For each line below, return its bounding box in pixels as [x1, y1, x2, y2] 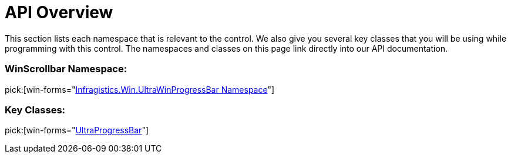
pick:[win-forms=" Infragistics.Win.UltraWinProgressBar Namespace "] [5, 84, 275, 95]
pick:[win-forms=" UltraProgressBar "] [5, 125, 149, 136]
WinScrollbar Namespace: [5, 63, 127, 75]
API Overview [5, 2, 113, 22]
